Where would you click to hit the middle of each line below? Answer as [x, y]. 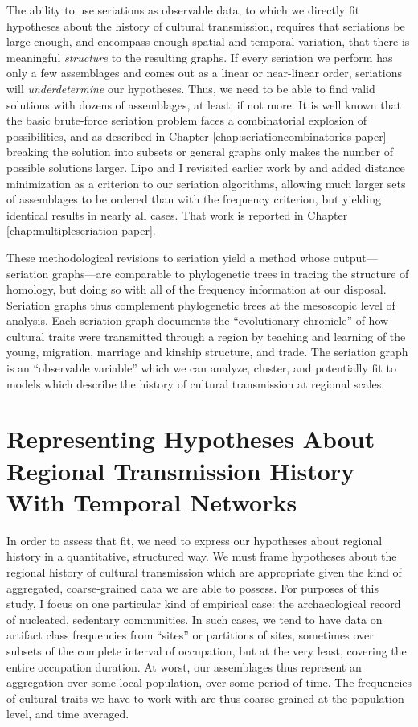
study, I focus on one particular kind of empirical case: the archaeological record [204, 604]
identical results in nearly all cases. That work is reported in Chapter [177, 214]
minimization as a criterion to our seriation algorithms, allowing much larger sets [206, 183]
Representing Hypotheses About [191, 439]
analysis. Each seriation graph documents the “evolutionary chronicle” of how [198, 320]
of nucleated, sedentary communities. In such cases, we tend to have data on [195, 619]
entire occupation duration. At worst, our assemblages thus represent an [184, 666]
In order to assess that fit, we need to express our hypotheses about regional [195, 540]
